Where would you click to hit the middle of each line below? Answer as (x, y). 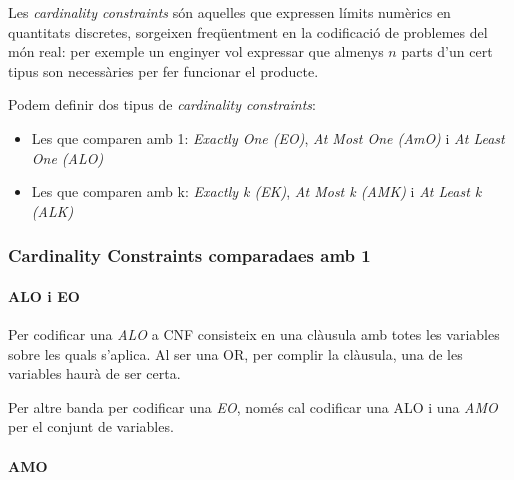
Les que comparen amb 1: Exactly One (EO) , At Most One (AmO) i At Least (268, 137)
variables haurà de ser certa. (94, 373)
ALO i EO (44, 295)
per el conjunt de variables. (91, 426)
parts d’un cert (447, 51)
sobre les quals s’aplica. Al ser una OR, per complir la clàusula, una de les (235, 353)
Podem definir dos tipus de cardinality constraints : (162, 104)
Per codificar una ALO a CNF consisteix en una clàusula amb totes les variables (254, 333)
